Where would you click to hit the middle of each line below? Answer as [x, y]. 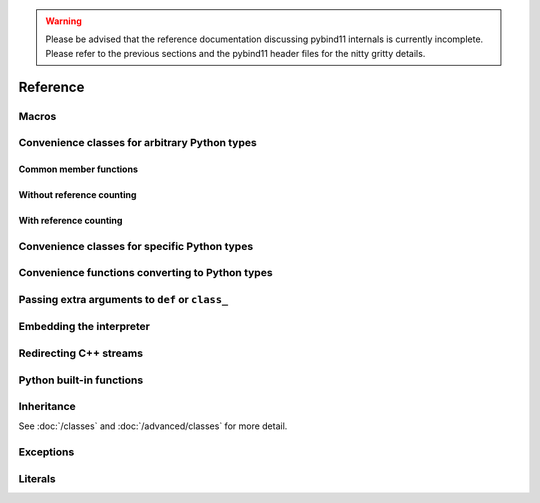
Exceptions [46, 452]
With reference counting [70, 220]
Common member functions [78, 169]
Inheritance [47, 407]
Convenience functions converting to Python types [146, 273]
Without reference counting [77, 194]
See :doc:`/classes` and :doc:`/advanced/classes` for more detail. [153, 426]
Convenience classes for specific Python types [136, 246]
